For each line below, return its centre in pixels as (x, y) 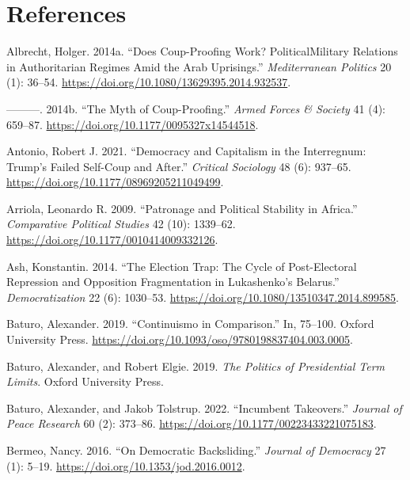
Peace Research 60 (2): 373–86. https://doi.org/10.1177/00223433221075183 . (192, 423)
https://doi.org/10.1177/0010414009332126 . (112, 240)
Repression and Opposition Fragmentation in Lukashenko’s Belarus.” (173, 282)
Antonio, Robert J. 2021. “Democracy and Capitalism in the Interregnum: (186, 151)
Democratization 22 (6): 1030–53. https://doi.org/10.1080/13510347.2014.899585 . (203, 297)
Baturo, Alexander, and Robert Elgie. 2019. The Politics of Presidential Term (196, 366)
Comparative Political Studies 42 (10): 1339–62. (121, 224)
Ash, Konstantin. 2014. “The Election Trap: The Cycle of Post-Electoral (182, 266)
